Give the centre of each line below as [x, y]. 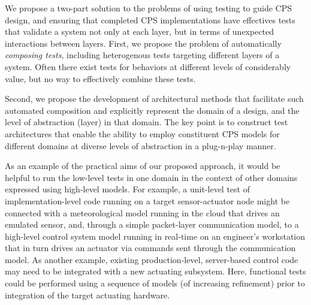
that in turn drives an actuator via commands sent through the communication [150, 248]
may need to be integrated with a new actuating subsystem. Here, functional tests [155, 271]
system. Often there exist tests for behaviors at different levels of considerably [148, 66]
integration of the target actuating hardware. [87, 295]
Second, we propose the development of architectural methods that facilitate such [154, 99]
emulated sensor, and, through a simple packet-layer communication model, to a [152, 224]
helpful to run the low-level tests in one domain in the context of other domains [151, 177]
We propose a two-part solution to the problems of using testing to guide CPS [149, 8]
